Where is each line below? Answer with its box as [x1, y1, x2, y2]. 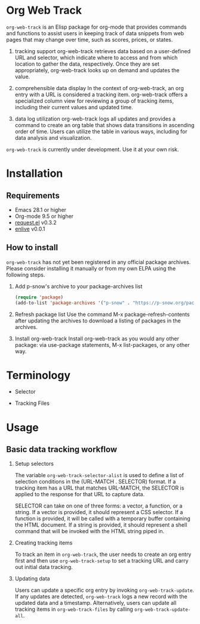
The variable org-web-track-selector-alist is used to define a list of [14, 472, 184, 479]
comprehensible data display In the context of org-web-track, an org [14, 84, 184, 91]
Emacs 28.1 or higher [14, 206, 67, 213]
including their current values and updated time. [14, 103, 133, 110]
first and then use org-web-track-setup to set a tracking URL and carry [14, 557, 189, 564]
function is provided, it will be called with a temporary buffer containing [14, 515, 191, 522]
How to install [6, 242, 59, 253]
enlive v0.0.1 [14, 225, 45, 232]
